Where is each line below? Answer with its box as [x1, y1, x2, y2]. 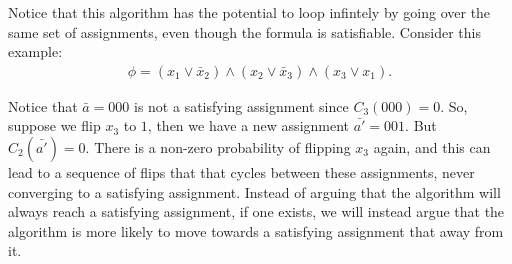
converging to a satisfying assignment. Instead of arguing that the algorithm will [8, 181, 501, 202]
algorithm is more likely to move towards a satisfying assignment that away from [8, 220, 504, 241]
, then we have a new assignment [147, 115, 350, 136]
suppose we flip [8, 115, 101, 136]
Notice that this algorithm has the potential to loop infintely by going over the [8, 2, 491, 22]
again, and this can [373, 137, 491, 157]
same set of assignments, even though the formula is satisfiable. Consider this [8, 21, 481, 42]
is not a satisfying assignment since [134, 95, 349, 116]
